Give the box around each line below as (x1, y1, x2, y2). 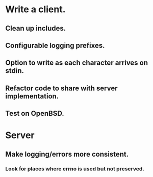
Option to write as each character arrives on (5, 59, 148, 67)
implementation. (5, 92, 59, 100)
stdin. (5, 66, 24, 75)
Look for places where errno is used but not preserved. (5, 165, 144, 172)
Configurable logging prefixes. (5, 41, 106, 49)
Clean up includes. (5, 24, 66, 33)
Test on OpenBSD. (5, 109, 65, 118)
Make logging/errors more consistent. (5, 149, 129, 159)
